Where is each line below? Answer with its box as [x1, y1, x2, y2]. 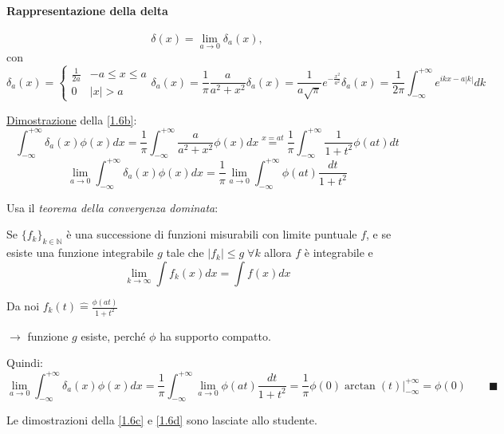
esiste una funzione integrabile [6, 244, 154, 261]
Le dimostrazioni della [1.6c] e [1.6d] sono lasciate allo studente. [6, 412, 317, 428]
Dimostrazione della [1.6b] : [6, 111, 137, 128]
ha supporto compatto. [159, 327, 271, 344]
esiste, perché [81, 327, 146, 344]
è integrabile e [304, 244, 373, 261]
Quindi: [6, 354, 43, 371]
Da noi [6, 298, 40, 314]
